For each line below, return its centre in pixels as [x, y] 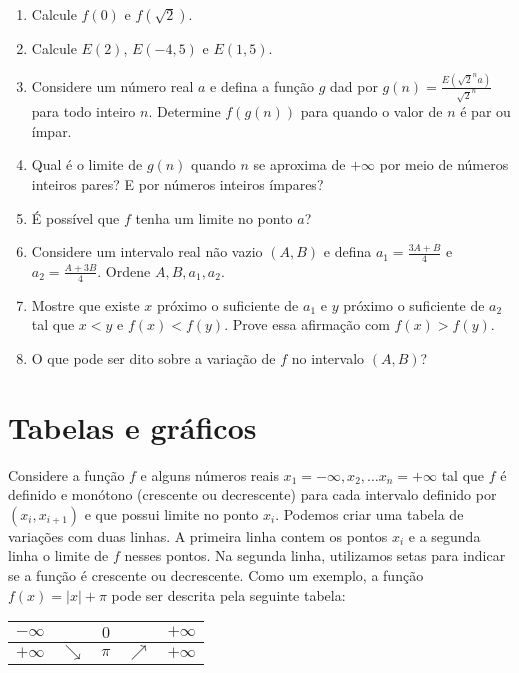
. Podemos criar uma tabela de [369, 513]
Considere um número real [112, 85]
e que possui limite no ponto [171, 513]
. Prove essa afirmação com [307, 324]
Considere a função [66, 474]
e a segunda [444, 535]
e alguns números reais [209, 474]
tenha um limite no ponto [214, 217]
